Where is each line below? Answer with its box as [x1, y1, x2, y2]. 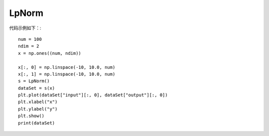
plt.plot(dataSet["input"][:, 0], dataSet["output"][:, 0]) [18, 92, 168, 98]
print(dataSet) [18, 120, 55, 126]
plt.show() [18, 113, 45, 119]
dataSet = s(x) [18, 85, 55, 91]
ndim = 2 [18, 43, 39, 49]
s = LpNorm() [18, 78, 50, 84]
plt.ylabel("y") [18, 106, 58, 112]
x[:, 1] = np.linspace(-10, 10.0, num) [18, 71, 116, 77]
